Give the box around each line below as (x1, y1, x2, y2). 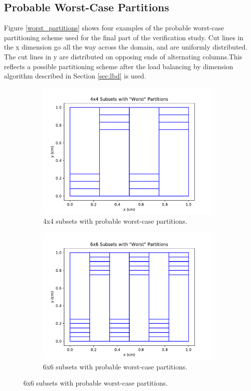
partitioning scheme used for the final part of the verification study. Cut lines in (4, 32, 244, 42)
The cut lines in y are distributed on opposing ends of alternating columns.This (4, 51, 243, 61)
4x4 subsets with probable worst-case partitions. (43, 216, 187, 226)
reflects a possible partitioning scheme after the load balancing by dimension (4, 61, 233, 71)
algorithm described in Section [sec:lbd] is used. (4, 71, 146, 81)
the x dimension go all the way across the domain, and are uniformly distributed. (4, 42, 248, 52)
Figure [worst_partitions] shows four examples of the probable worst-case (4, 23, 224, 33)
